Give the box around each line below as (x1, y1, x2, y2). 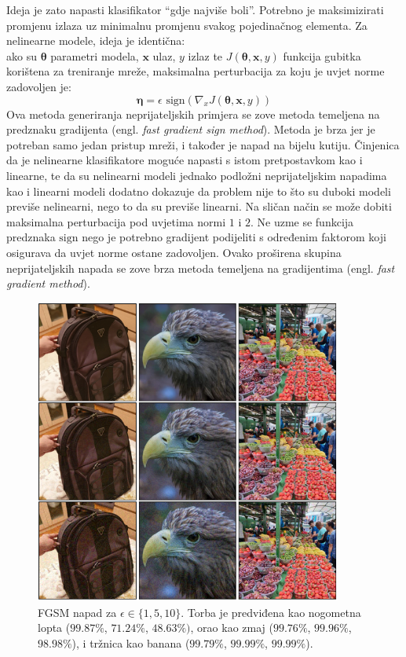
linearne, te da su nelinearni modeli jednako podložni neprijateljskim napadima (6, 167, 387, 183)
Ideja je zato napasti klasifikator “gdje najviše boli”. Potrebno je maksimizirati (6, 2, 384, 17)
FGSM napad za (38, 604, 117, 620)
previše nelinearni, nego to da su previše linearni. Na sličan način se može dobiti (6, 198, 392, 215)
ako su (6, 47, 37, 64)
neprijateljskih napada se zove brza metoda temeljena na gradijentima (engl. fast (6, 259, 395, 276)
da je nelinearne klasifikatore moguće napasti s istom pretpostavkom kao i (6, 152, 363, 168)
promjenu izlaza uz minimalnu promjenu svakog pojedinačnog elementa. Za (6, 17, 368, 33)
